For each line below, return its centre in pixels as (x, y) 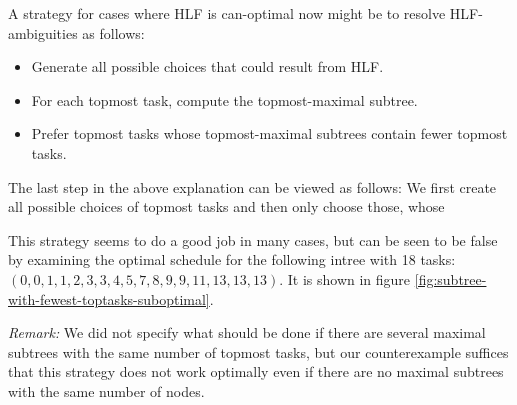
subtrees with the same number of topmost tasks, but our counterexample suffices (258, 351)
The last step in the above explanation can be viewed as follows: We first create (252, 186)
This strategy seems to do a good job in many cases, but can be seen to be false (253, 239)
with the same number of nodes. (106, 390)
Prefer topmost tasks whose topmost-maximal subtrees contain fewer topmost (269, 133)
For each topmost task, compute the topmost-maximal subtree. (224, 99)
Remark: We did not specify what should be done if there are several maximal (247, 332)
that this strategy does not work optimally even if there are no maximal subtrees (256, 371)
